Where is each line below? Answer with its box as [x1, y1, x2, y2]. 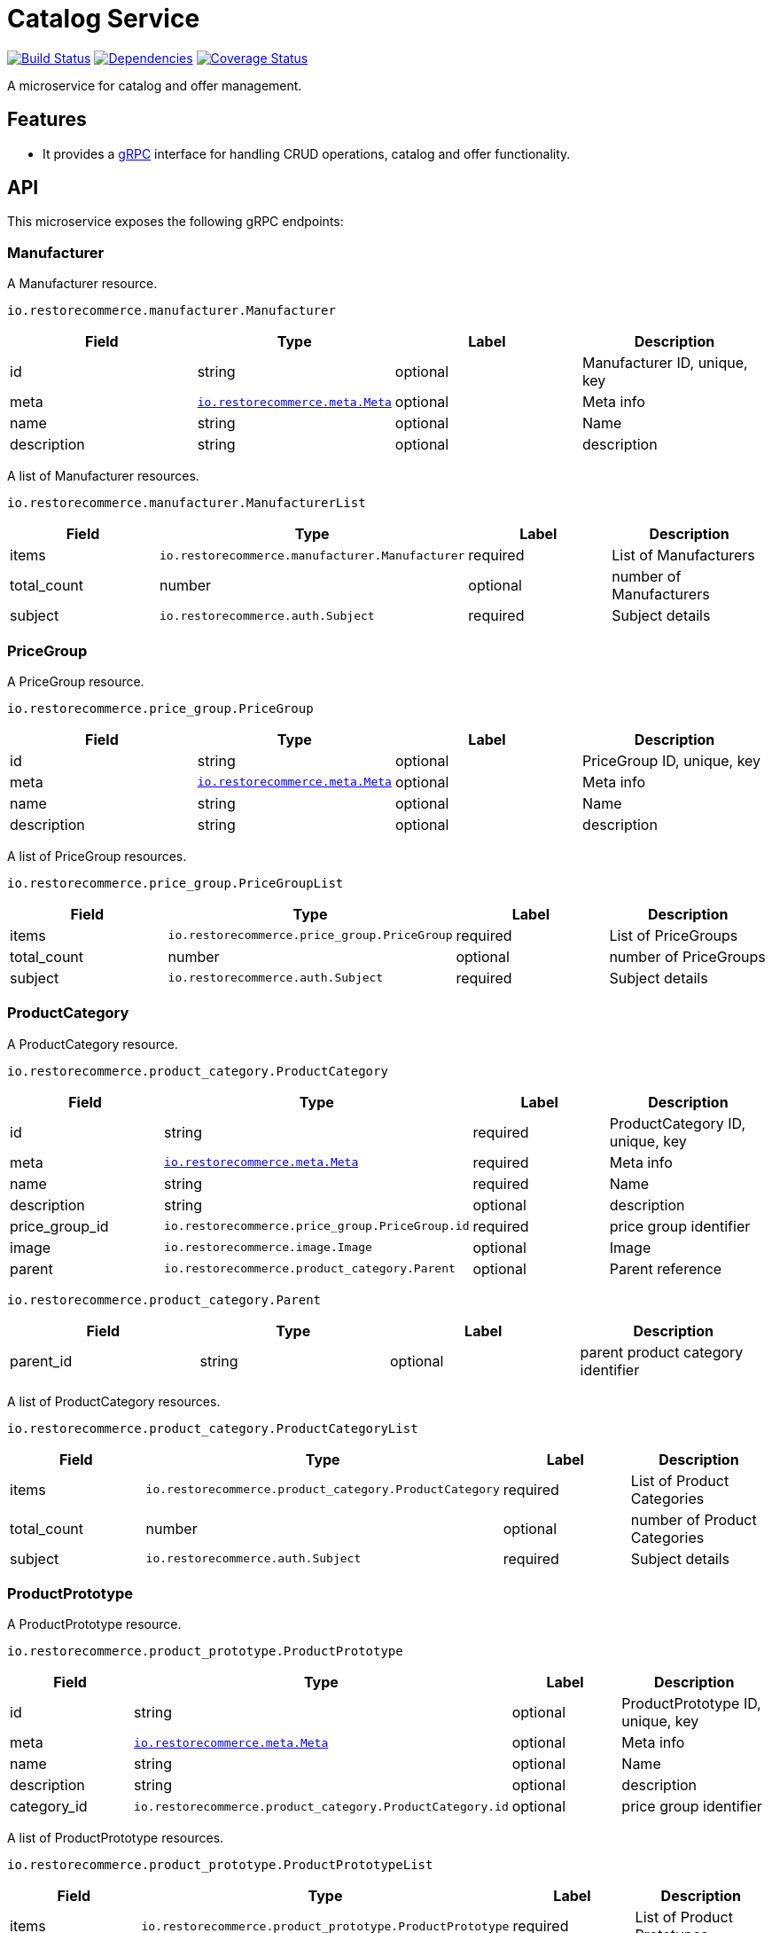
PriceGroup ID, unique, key [582, 751, 761, 770]
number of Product [630, 1510, 757, 1529]
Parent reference [609, 1259, 722, 1278]
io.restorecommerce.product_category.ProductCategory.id [134, 1799, 509, 1813]
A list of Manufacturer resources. [7, 468, 199, 484]
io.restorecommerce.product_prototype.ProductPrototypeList [7, 1858, 433, 1873]
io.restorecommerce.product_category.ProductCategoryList [7, 1420, 418, 1436]
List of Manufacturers [612, 546, 755, 565]
